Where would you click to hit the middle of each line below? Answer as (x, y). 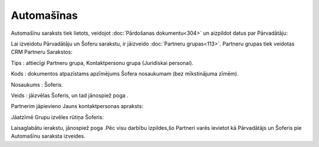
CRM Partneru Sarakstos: (42, 52)
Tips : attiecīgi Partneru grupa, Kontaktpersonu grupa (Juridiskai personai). (102, 63)
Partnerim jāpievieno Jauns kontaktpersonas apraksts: (77, 106)
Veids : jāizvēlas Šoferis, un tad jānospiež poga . (70, 95)
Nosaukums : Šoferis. (37, 84)
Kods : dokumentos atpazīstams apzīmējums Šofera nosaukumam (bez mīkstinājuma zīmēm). (125, 74)
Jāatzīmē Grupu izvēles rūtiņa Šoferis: (57, 117)
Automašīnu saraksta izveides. (48, 136)
